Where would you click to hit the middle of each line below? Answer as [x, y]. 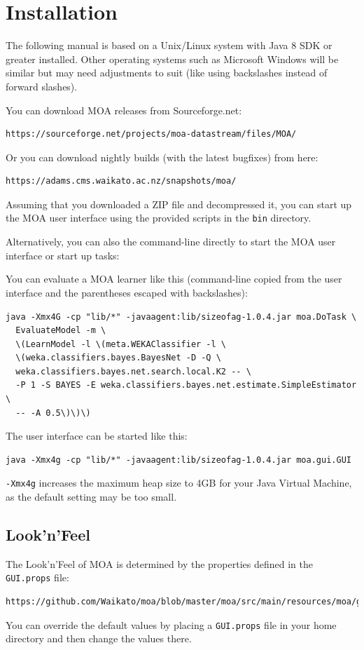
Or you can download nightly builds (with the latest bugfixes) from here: [162, 157]
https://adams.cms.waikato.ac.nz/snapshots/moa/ [121, 181]
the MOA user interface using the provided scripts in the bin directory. [159, 218]
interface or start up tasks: [63, 255]
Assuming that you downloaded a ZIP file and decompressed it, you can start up [179, 204]
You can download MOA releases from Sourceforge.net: [124, 110]
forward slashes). [42, 86]
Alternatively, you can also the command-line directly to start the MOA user [171, 242]
